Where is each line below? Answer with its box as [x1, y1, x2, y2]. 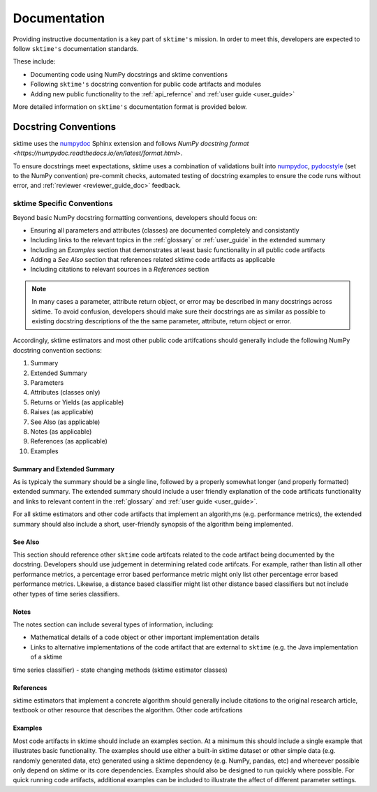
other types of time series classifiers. [13, 589, 120, 598]
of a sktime [30, 653, 63, 661]
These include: [13, 57, 56, 66]
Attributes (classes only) [30, 388, 101, 397]
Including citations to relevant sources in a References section [30, 265, 209, 274]
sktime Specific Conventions [13, 199, 113, 209]
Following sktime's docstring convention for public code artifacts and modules [30, 80, 262, 89]
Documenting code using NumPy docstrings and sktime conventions [30, 70, 228, 78]
